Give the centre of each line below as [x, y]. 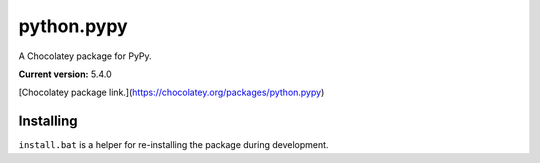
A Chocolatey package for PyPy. [85, 56]
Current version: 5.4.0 [65, 74]
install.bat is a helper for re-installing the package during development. [173, 145]
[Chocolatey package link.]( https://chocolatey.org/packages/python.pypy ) [171, 92]
